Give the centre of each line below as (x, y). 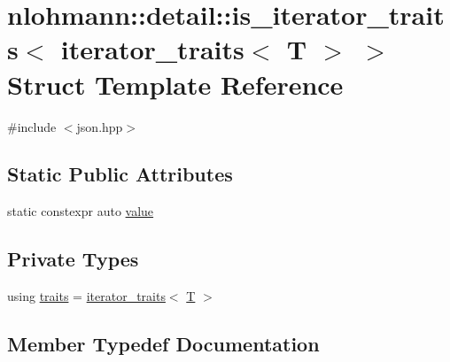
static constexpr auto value (81, 211)
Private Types (73, 259)
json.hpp (100, 126)
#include (32, 126)
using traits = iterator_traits (86, 296)
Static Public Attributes (120, 174)
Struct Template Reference (175, 84)
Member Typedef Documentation (163, 344)
